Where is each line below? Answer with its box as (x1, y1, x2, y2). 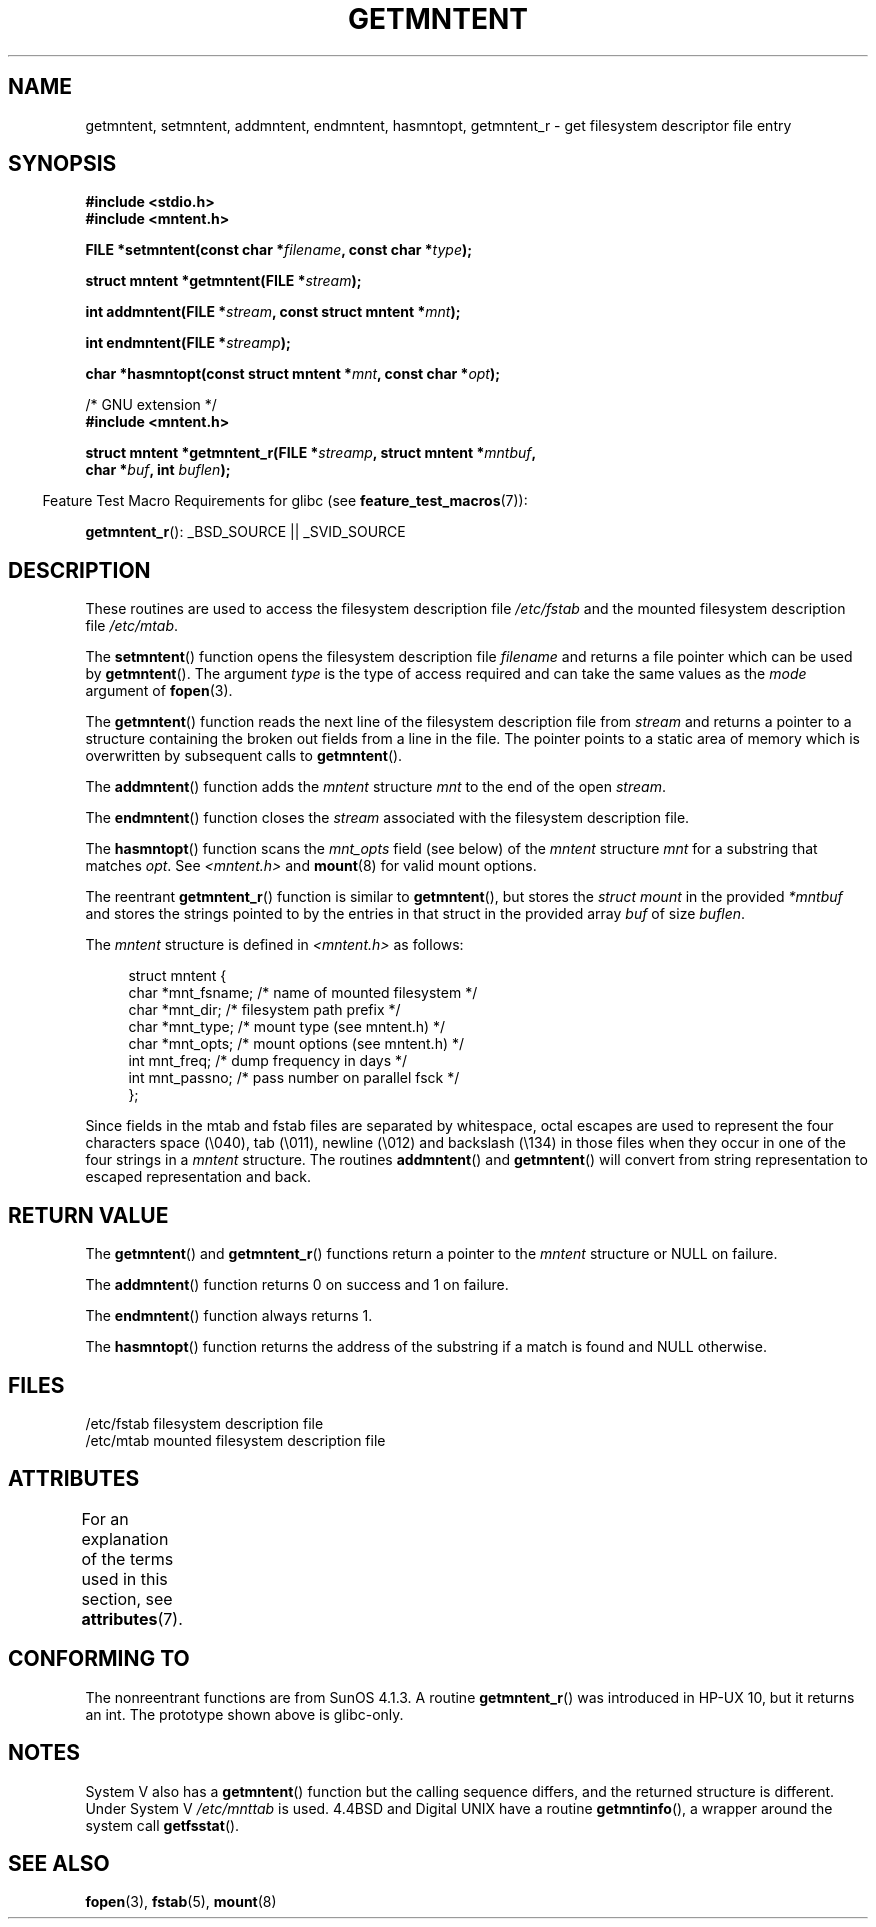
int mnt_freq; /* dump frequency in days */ (128, 1052, 408, 1070)
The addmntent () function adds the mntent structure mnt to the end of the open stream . (85, 778, 666, 796)
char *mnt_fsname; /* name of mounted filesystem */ (128, 984, 478, 1002)
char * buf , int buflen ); (85, 461, 231, 479)
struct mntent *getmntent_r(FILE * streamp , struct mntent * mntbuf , (85, 444, 537, 462)
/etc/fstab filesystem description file (85, 1414, 324, 1432)
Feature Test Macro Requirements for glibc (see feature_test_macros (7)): (42, 492, 528, 510)
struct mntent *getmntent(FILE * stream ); (85, 272, 362, 290)
